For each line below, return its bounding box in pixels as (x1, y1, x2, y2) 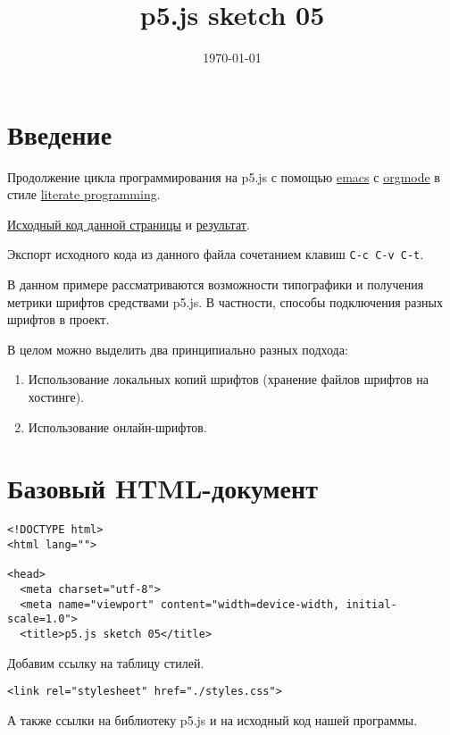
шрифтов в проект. (7, 310, 110, 329)
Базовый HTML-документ (7, 470, 318, 506)
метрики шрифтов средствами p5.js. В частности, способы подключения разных (7, 292, 443, 311)
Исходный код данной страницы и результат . (7, 214, 250, 233)
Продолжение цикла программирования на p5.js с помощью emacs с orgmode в (7, 167, 440, 186)
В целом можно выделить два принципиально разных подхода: (7, 339, 348, 358)
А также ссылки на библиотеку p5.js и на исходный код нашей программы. (7, 710, 418, 729)
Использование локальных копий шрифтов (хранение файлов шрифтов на (28, 370, 429, 388)
